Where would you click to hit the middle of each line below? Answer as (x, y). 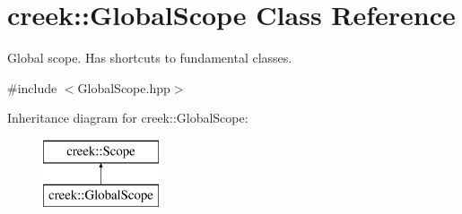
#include (32, 87)
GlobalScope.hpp (124, 87)
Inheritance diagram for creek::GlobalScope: (128, 118)
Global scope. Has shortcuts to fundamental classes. (150, 58)
